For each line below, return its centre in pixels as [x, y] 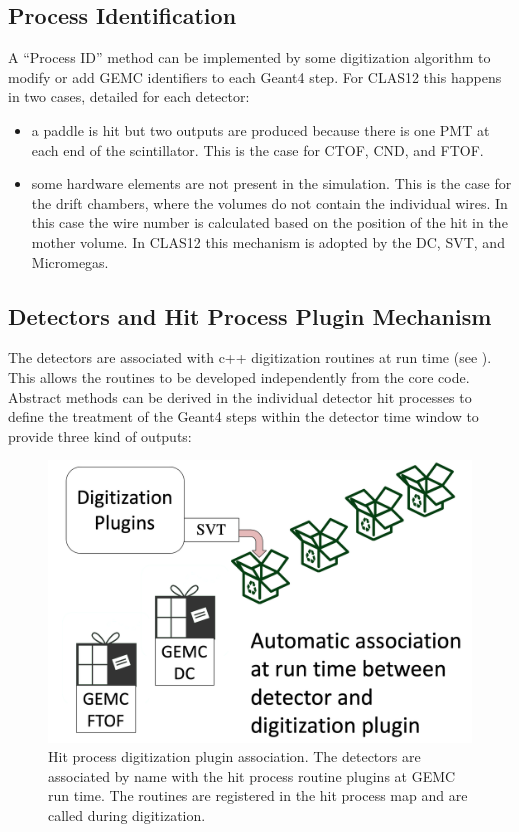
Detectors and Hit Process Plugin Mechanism [250, 315]
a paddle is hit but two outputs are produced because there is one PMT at [260, 129]
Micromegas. [70, 261]
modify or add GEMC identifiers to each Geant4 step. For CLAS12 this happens [255, 76]
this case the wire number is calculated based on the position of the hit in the [269, 222]
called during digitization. [127, 815]
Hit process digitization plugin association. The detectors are [234, 756]
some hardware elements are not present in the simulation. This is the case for [271, 183]
